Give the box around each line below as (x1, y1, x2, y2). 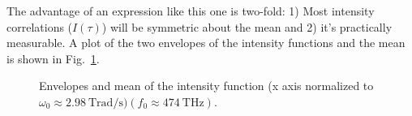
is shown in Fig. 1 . (6, 49, 100, 67)
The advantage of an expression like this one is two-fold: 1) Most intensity (6, 2, 375, 19)
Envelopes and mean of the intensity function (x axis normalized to (39, 77, 374, 94)
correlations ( (6, 18, 73, 35)
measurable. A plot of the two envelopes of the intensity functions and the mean (6, 34, 406, 51)
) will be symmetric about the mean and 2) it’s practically (101, 18, 393, 35)
